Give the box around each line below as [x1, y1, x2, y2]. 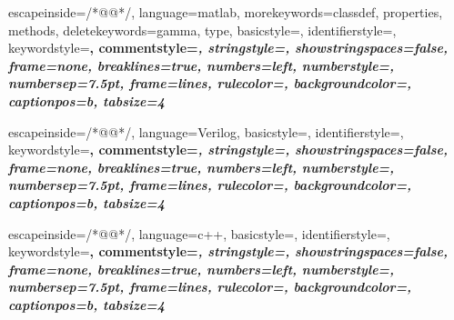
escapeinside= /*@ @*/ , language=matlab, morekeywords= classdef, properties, [8, 3, 443, 21]
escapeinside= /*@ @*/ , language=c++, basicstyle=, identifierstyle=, [8, 224, 390, 243]
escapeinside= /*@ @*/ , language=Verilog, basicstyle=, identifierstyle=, [8, 122, 404, 141]
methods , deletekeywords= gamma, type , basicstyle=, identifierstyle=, [8, 20, 397, 39]
